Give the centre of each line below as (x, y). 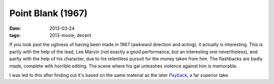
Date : (15, 28)
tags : (15, 35)
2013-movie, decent (70, 35)
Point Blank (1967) (48, 13)
